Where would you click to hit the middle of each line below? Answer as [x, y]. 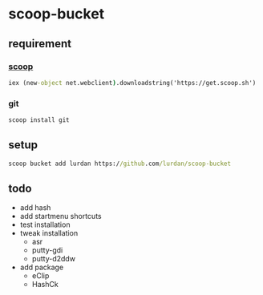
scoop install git [39, 120]
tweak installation [49, 233]
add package [42, 267]
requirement [40, 44]
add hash [35, 208]
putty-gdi [47, 250]
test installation [45, 224]
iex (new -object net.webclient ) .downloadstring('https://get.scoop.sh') [132, 83]
